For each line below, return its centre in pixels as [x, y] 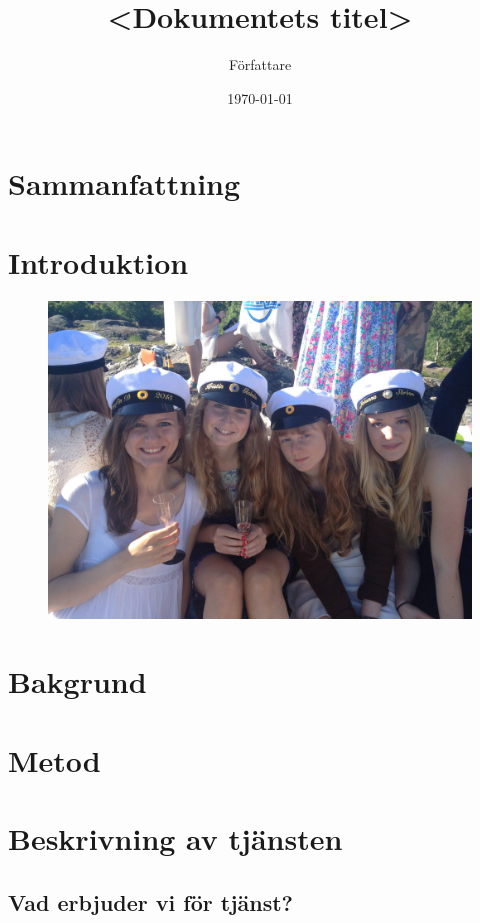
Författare [260, 64]
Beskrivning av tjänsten [175, 838]
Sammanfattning [124, 183]
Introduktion [98, 261]
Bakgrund [77, 681]
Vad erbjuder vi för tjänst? [150, 901]
